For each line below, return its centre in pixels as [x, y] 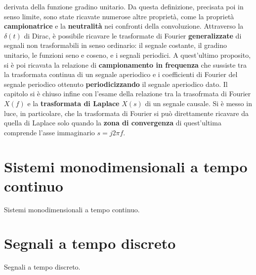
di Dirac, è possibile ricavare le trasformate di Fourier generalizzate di [133, 35]
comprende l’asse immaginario [49, 132]
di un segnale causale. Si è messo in [198, 103]
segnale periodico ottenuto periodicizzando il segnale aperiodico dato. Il [116, 84]
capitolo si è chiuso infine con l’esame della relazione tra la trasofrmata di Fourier [128, 94]
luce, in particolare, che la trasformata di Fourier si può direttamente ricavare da [126, 113]
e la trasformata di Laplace [73, 103]
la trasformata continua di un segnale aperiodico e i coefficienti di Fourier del [121, 74]
